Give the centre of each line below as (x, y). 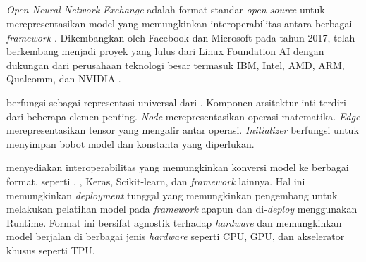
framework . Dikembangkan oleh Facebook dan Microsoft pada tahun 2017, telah (181, 37)
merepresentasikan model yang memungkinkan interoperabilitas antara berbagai (179, 23)
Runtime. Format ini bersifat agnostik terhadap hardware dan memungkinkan (174, 222)
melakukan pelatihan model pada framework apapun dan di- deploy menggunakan (182, 209)
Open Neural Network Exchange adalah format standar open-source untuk (166, 10)
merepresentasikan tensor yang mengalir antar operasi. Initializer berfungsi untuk (183, 130)
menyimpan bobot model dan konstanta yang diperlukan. (130, 143)
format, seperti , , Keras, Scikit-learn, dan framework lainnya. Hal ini (156, 181)
